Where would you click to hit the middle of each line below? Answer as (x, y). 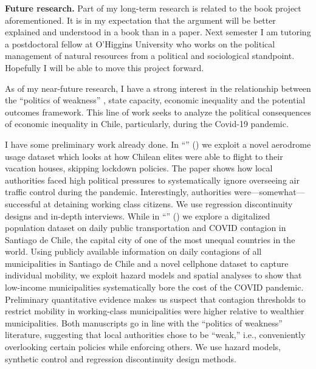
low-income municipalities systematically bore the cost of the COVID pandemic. (154, 287)
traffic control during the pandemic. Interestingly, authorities (118, 192)
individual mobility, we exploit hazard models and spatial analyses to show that (153, 275)
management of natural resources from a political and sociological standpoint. (150, 56)
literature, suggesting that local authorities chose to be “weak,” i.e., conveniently (155, 335)
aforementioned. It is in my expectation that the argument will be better (140, 20)
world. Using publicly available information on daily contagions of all (133, 251)
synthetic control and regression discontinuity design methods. (121, 358)
